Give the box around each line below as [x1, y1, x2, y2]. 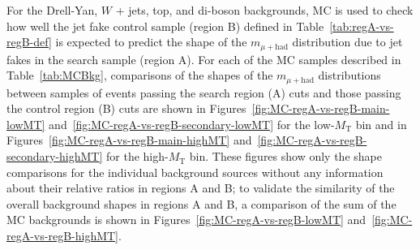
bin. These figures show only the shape [189, 148, 382, 165]
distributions [318, 67, 381, 84]
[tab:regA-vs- [329, 17, 394, 34]
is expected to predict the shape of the [55, 33, 247, 50]
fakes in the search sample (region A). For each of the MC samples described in [6, 50, 401, 67]
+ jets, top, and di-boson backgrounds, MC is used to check [115, 2, 414, 18]
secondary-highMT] [6, 148, 103, 165]
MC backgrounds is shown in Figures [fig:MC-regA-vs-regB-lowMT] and [6, 211, 366, 228]
